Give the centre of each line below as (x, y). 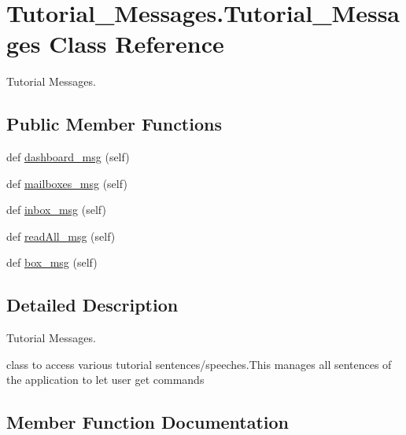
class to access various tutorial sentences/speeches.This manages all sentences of (199, 364)
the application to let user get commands (105, 380)
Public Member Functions (114, 124)
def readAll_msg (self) (61, 236)
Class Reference (137, 44)
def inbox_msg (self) (56, 210)
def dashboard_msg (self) (68, 157)
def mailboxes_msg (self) (67, 183)
